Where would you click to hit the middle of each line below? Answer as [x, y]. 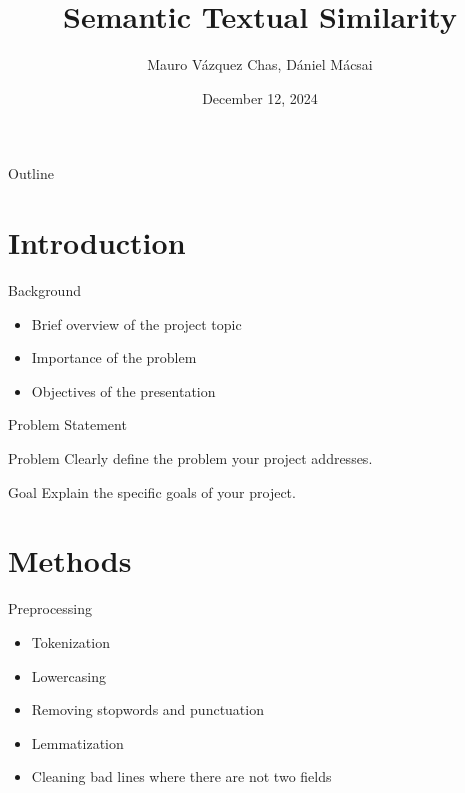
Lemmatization [77, 742]
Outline [31, 173]
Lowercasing [68, 675]
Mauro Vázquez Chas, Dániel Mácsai [260, 64]
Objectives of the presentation [123, 390]
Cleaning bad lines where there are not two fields [181, 776]
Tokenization [70, 641]
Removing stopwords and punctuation [147, 709]
